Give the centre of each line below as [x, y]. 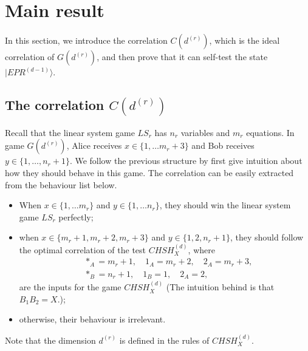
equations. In [270, 132]
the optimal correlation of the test [83, 249]
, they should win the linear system [225, 205]
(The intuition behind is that [220, 287]
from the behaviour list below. [61, 184]
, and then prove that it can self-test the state [182, 57]
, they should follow [267, 237]
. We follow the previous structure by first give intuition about [186, 161]
